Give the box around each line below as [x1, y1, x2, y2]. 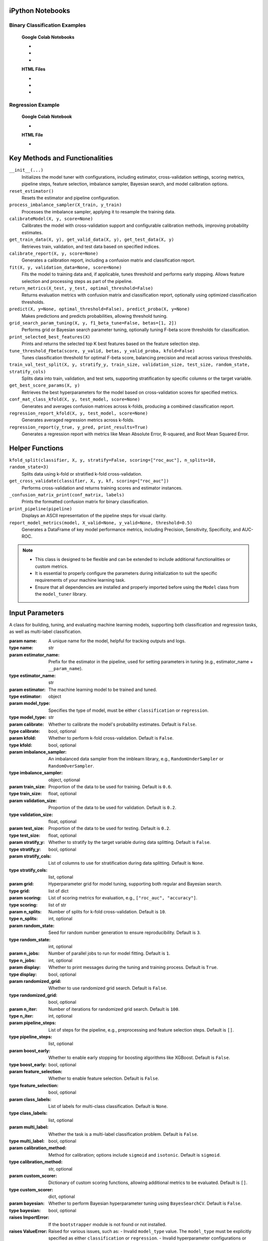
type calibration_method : [9, 1159, 63, 1165]
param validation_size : [9, 797, 57, 804]
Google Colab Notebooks [21, 34, 74, 40]
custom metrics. [35, 563, 68, 569]
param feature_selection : [9, 1069, 63, 1075]
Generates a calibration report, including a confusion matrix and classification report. [21, 257, 196, 263]
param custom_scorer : [9, 1172, 57, 1178]
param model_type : [9, 700, 51, 706]
